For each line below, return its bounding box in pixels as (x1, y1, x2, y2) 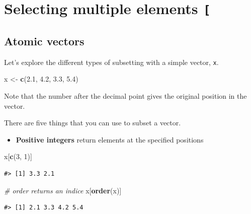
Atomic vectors (4, 33, 85, 48)
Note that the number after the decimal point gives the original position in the (4, 90, 247, 101)
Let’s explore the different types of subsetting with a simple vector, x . (4, 56, 219, 67)
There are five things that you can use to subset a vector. (4, 117, 181, 128)
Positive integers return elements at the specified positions (16, 134, 204, 145)
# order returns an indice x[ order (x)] (4, 185, 122, 195)
